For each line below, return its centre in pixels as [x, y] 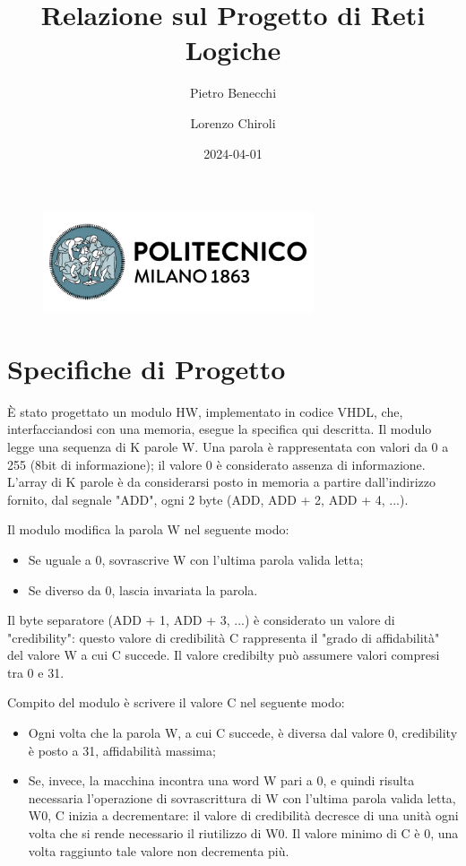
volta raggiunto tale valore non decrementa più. [159, 850]
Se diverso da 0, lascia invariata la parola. [143, 589]
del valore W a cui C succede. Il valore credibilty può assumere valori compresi [224, 655]
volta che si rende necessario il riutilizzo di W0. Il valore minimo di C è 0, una [243, 833]
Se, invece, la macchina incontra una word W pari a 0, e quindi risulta [221, 780]
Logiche [233, 50]
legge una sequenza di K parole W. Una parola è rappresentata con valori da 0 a [228, 446]
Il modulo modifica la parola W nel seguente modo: [148, 529]
